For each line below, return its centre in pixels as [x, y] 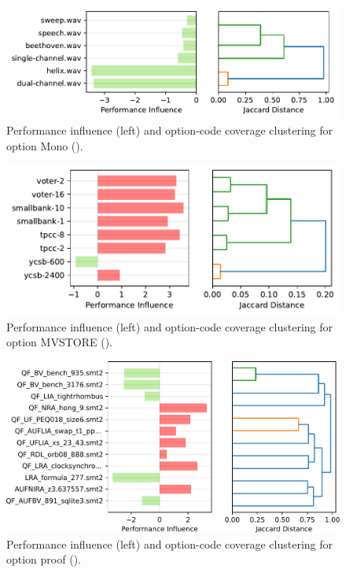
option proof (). [44, 559]
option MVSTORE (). [59, 342]
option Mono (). [45, 145]
